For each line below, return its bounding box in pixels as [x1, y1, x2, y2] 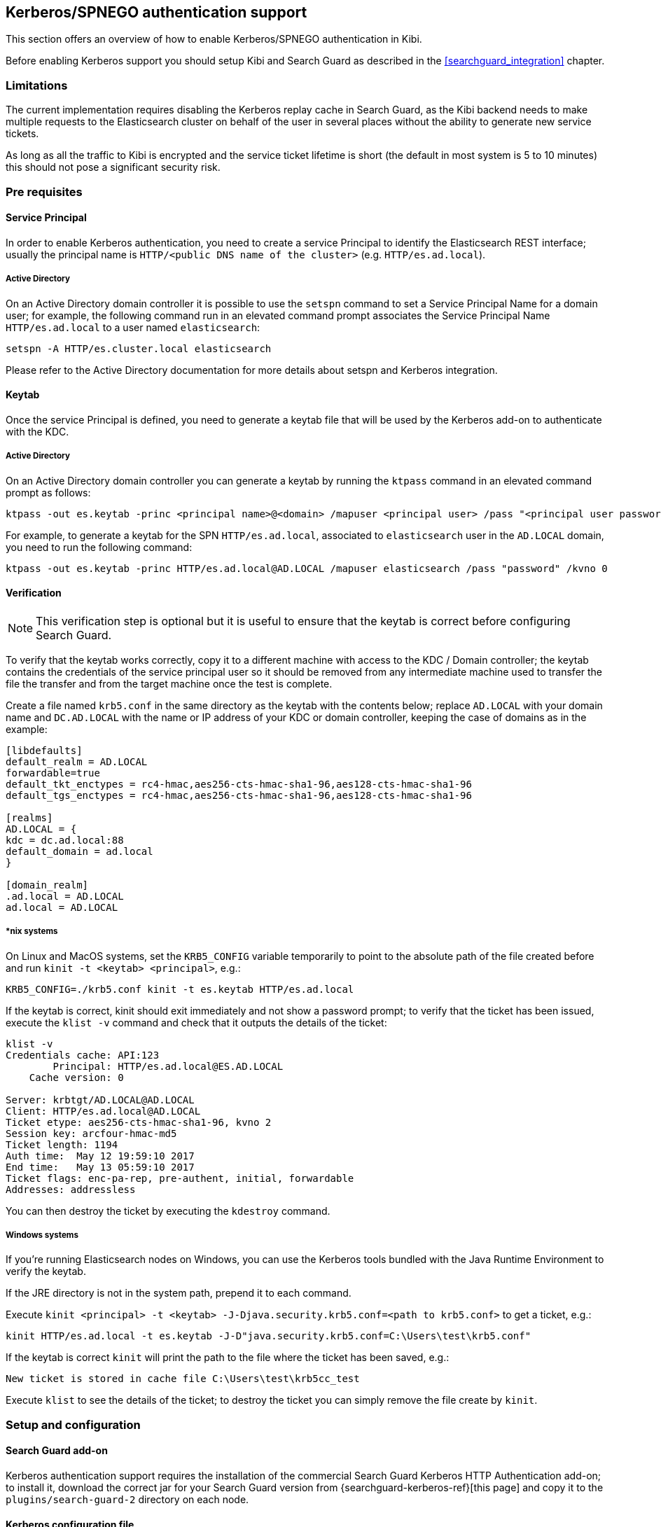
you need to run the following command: [6, 541, 193, 553]
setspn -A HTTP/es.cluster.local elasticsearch [6, 342, 272, 354]
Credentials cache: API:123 [6, 1049, 160, 1061]
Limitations [6, 78, 68, 92]
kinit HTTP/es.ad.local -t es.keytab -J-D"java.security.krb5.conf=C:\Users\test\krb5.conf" [6, 1330, 531, 1342]
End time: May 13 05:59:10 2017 [6, 1161, 195, 1173]
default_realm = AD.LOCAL [6, 755, 148, 767]
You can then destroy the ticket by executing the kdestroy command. [6, 1204, 330, 1217]
